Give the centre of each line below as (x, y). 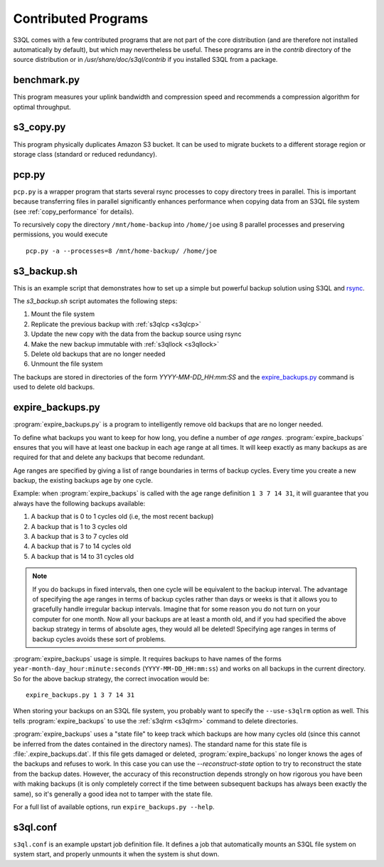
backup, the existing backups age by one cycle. (83, 480)
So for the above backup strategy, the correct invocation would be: (111, 678)
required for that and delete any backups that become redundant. (109, 457)
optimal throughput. (42, 107)
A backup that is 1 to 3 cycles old (79, 526)
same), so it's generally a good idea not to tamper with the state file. (113, 794)
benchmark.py (47, 80)
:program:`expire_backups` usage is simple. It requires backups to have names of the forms (148, 658)
